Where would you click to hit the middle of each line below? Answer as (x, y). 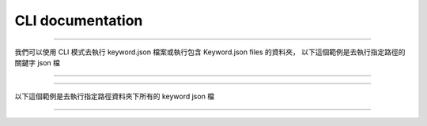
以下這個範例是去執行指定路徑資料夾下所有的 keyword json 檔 (115, 96)
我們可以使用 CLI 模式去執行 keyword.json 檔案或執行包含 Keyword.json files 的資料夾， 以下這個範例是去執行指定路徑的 (210, 52)
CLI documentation (79, 20)
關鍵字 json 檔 (38, 62)
